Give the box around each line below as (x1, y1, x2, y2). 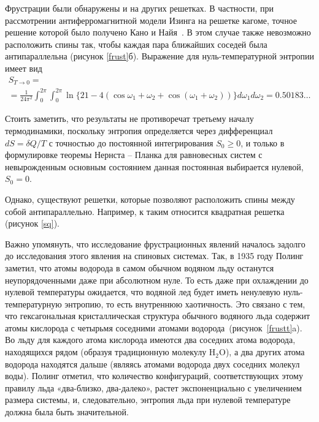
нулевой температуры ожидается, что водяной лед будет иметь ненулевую (5, 285, 281, 298)
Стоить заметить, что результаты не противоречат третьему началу (5, 112, 254, 125)
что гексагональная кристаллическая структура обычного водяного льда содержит (5, 309, 310, 322)
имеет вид (5, 61, 42, 74)
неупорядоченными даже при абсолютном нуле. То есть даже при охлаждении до (5, 273, 309, 286)
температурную (5, 297, 62, 310)
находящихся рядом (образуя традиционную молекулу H (5, 345, 216, 358)
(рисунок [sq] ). (5, 217, 60, 230)
